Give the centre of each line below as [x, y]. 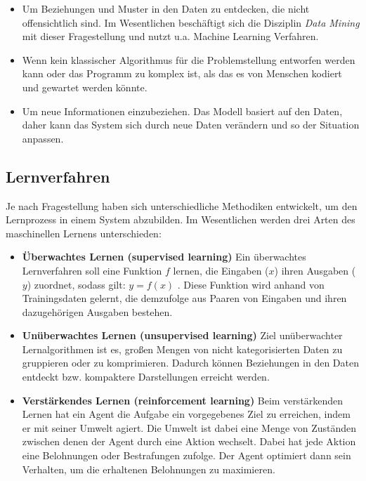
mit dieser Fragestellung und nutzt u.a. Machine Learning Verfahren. [170, 36]
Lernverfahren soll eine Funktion [92, 270]
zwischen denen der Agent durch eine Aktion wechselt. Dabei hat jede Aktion [189, 441]
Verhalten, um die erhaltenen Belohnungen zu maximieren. [149, 469]
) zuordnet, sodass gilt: [76, 284]
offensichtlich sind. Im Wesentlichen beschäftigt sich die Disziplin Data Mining [191, 22]
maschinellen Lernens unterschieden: [84, 233]
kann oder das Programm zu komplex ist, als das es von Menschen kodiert [182, 73]
